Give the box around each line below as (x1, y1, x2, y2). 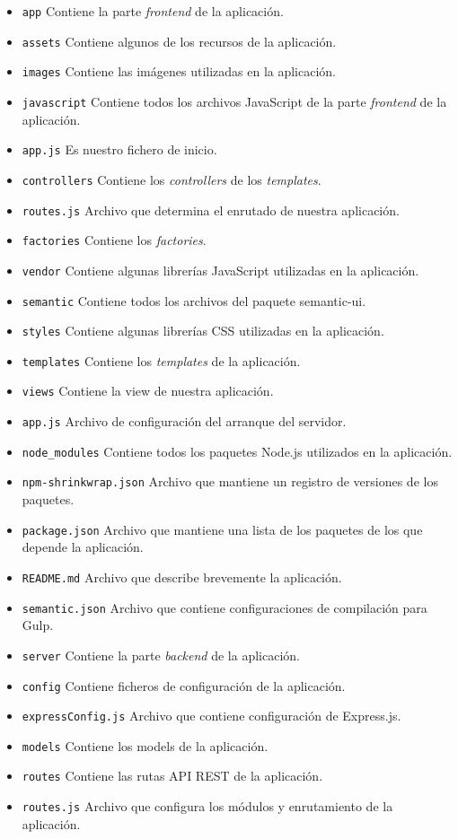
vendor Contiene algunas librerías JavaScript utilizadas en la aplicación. (22, 260, 419, 279)
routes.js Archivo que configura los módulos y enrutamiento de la (22, 797, 393, 816)
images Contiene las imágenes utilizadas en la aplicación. (22, 62, 337, 81)
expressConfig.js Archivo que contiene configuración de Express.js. (22, 706, 401, 725)
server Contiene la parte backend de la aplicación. (22, 645, 300, 664)
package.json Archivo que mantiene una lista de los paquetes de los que (22, 520, 423, 538)
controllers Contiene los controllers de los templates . (22, 170, 321, 188)
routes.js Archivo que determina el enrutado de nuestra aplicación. (22, 200, 400, 219)
